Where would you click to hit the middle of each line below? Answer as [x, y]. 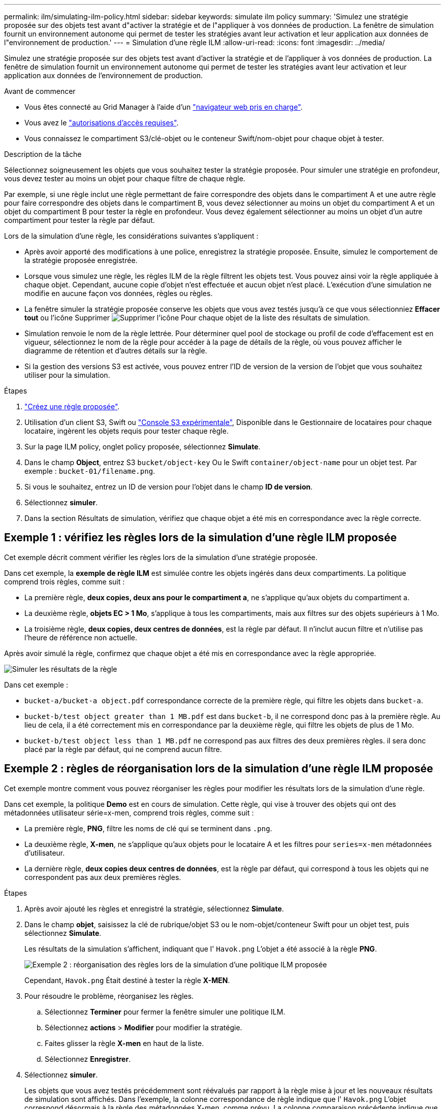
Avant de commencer [40, 91]
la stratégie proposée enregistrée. [81, 260]
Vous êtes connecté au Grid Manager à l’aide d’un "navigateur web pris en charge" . [164, 107]
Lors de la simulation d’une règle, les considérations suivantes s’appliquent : [131, 236]
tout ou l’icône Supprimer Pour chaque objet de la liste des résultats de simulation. [197, 318]
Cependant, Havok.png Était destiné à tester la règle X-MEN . [127, 980]
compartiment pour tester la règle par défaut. [80, 220]
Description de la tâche [43, 154]
